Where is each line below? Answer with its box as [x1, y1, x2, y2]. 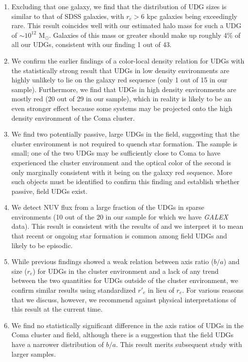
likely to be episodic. [11, 240, 73, 250]
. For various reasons [182, 285, 244, 295]
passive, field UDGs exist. [11, 186, 88, 196]
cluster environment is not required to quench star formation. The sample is [11, 138, 238, 148]
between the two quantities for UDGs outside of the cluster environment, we [11, 275, 238, 285]
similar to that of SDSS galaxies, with [11, 11, 124, 21]
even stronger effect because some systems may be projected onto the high [11, 103, 232, 113]
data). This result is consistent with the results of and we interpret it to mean [11, 221, 244, 231]
